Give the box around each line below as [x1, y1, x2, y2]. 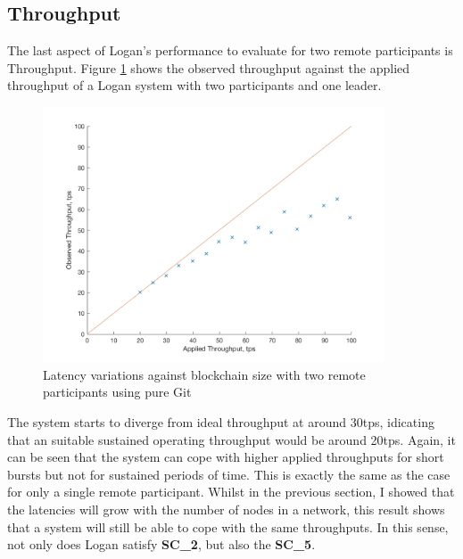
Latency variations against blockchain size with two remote [43, 365, 366, 383]
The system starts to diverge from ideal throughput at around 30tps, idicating [7, 412, 434, 431]
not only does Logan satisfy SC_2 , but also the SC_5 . [7, 535, 316, 554]
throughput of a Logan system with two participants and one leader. [7, 76, 382, 95]
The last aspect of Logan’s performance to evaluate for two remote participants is [7, 41, 453, 60]
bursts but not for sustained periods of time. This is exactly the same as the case [7, 464, 451, 483]
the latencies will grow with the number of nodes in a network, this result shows [7, 499, 445, 518]
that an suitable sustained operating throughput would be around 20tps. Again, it [7, 430, 456, 448]
